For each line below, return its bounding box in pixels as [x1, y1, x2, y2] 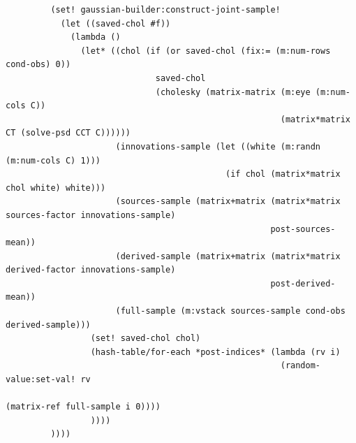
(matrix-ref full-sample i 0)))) [6, 402, 161, 412]
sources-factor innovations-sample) [6, 210, 176, 220]
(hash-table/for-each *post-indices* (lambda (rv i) [90, 347, 341, 357]
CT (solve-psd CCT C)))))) [6, 128, 131, 138]
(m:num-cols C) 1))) [6, 155, 101, 166]
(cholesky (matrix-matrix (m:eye [155, 87, 311, 97]
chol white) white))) [6, 182, 106, 193]
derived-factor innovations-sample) [6, 265, 176, 275]
